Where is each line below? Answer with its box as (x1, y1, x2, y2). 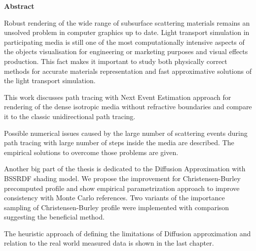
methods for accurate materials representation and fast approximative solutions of (4, 65, 252, 76)
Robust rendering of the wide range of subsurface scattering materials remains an (4, 17, 250, 28)
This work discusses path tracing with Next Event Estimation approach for (4, 92, 231, 102)
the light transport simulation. (4, 75, 96, 86)
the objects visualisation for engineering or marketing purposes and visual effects (4, 46, 248, 57)
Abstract (4, 1, 35, 11)
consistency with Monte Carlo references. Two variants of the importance (4, 192, 225, 203)
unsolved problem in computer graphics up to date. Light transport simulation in (4, 27, 250, 37)
